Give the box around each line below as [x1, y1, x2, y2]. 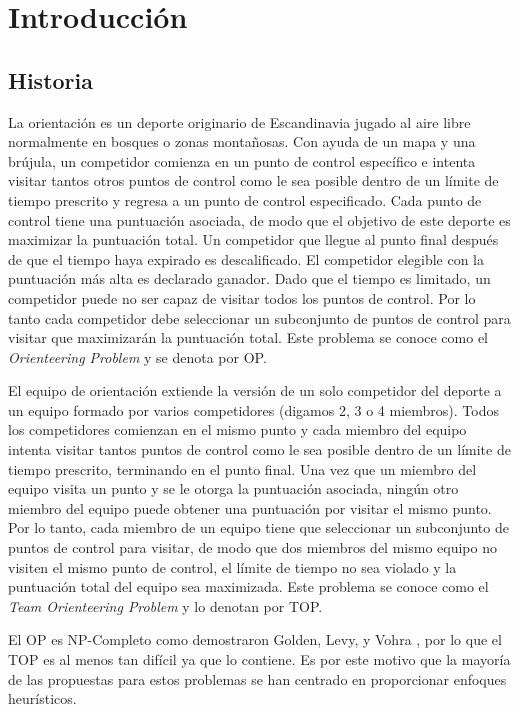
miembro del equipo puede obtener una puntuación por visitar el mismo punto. [8, 497, 492, 518]
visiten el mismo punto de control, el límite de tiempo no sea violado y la [8, 556, 457, 577]
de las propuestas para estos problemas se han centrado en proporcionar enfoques [8, 668, 507, 689]
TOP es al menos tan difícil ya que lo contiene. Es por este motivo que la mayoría [8, 649, 511, 670]
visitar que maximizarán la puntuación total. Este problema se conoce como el [8, 327, 489, 348]
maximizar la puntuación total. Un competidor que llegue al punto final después [8, 229, 499, 250]
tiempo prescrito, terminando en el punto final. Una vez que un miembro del [8, 458, 477, 479]
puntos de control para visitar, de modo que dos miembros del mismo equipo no [8, 537, 497, 558]
